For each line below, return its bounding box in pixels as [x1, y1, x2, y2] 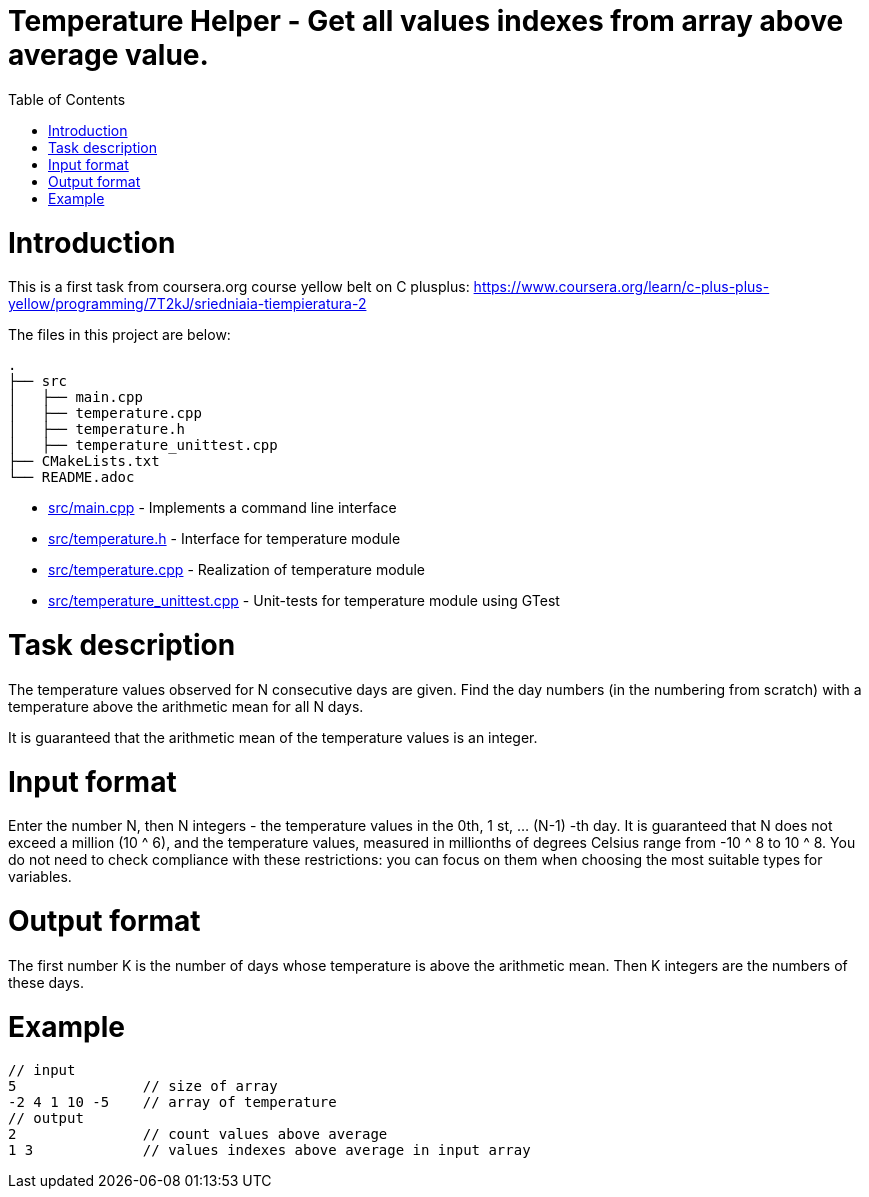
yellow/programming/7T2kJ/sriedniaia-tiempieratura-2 [8, 295, 367, 313]
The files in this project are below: [8, 326, 231, 344]
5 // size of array [8, 1078, 278, 1095]
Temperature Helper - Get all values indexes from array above [8, 4, 844, 38]
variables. [8, 868, 72, 886]
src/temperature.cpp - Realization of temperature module [48, 561, 425, 579]
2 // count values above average [8, 1126, 388, 1143]
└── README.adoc [8, 469, 135, 486]
